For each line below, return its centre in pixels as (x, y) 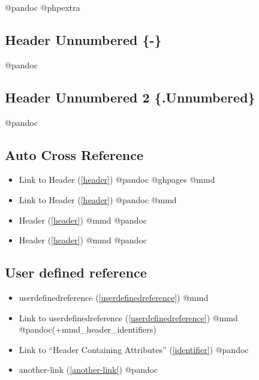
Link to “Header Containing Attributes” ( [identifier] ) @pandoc (134, 349)
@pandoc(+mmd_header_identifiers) (88, 329)
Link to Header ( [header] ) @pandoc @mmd (98, 199)
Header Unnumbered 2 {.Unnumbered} (130, 97)
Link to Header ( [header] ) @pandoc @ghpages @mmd (117, 180)
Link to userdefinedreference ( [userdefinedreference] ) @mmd (128, 317)
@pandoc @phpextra (43, 7)
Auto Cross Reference (74, 154)
